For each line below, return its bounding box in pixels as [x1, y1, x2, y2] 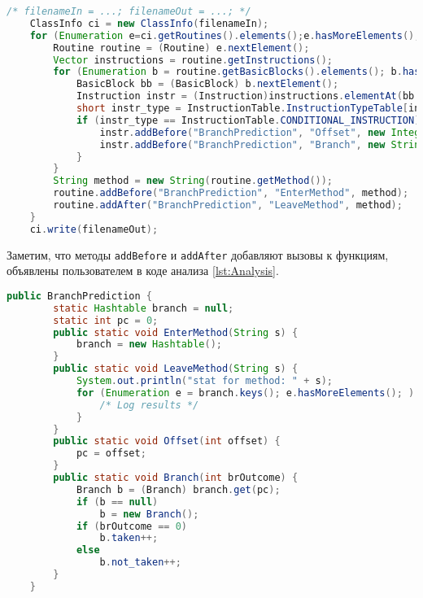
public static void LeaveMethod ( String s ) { [53, 363, 299, 375]
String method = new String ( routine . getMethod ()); [53, 175, 334, 187]
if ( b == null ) [76, 495, 159, 508]
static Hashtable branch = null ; [53, 302, 234, 314]
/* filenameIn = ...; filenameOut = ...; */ [7, 6, 251, 17]
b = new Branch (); [99, 508, 199, 520]
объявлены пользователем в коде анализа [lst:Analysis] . [7, 262, 279, 279]
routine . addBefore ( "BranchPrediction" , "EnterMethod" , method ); [53, 187, 409, 199]
